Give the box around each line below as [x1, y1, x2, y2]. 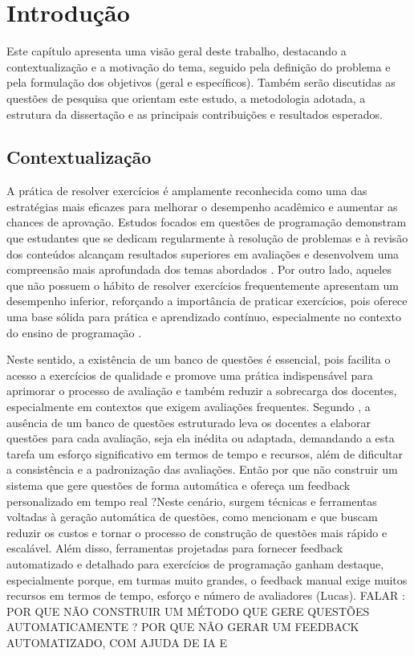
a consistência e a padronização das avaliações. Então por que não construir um [6, 461, 398, 478]
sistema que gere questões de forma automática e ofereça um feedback [6, 476, 351, 493]
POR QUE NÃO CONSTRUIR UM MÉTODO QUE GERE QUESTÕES [6, 602, 370, 619]
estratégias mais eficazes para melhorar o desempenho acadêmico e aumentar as [6, 198, 398, 214]
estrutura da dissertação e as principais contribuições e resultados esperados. [6, 105, 383, 122]
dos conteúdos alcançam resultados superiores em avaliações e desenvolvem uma [6, 245, 400, 262]
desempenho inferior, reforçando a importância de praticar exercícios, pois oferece [6, 292, 408, 309]
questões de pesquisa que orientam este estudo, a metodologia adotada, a [6, 89, 366, 106]
